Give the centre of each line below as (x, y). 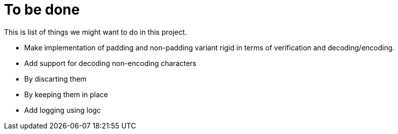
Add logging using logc (63, 110)
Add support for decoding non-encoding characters (110, 63)
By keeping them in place (66, 94)
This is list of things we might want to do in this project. (95, 32)
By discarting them (55, 79)
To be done (42, 10)
